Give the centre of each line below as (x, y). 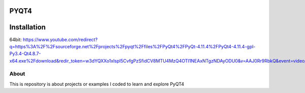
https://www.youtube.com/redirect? (60, 39)
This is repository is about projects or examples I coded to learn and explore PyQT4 (97, 84)
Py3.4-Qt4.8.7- (25, 54)
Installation (27, 27)
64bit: (16, 39)
